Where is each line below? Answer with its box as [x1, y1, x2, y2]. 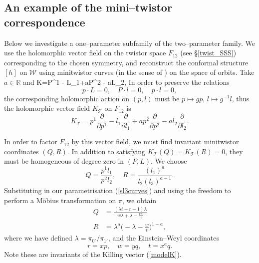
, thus [232, 93, 250, 103]
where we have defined [4, 233, 72, 243]
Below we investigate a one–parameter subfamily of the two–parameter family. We [4, 37, 255, 48]
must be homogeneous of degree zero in [4, 156, 124, 166]
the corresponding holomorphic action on [4, 93, 130, 103]
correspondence [4, 14, 85, 29]
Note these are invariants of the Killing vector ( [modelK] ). [4, 249, 182, 259]
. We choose [151, 156, 187, 166]
